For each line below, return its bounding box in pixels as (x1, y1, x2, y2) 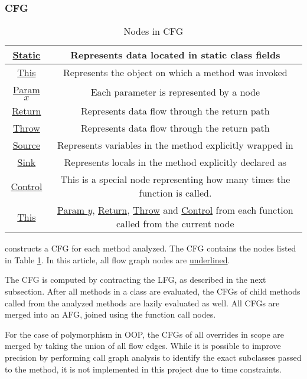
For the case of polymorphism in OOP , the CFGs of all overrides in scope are (5, 328, 284, 340)
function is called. (139, 186, 212, 200)
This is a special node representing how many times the (60, 172, 290, 187)
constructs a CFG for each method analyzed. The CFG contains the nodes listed (5, 242, 296, 254)
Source (12, 138, 40, 152)
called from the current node (116, 217, 234, 231)
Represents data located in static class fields (70, 48, 280, 62)
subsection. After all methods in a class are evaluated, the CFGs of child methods (5, 285, 301, 297)
